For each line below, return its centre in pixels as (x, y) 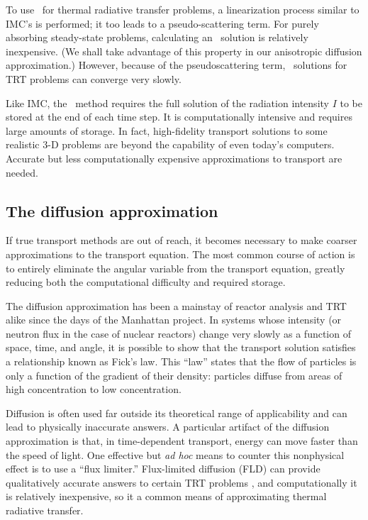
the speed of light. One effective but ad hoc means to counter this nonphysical (175, 454)
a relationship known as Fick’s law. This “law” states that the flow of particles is (181, 361)
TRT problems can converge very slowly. (94, 78)
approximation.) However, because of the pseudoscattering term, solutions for (177, 65)
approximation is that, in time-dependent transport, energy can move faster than (182, 441)
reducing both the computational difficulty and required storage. (146, 282)
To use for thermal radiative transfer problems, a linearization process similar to (183, 9)
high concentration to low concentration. (94, 389)
